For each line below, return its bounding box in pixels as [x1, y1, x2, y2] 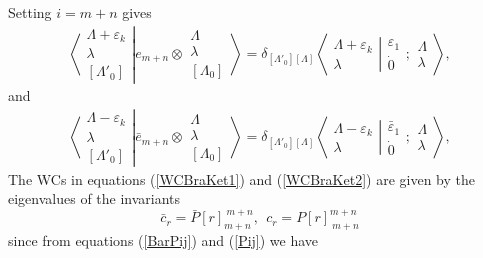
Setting [8, 2, 52, 22]
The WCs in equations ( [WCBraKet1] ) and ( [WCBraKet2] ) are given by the [8, 168, 475, 189]
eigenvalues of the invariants [8, 188, 181, 209]
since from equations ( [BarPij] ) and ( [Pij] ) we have [8, 230, 319, 251]
